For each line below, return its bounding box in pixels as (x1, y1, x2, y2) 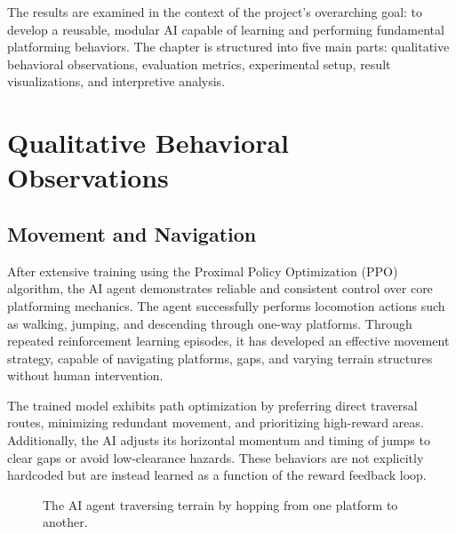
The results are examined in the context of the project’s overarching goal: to (7, 3, 423, 20)
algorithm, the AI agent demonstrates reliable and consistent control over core (7, 279, 433, 298)
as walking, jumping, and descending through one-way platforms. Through (7, 314, 412, 332)
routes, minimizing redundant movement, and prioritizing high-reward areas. (7, 413, 424, 432)
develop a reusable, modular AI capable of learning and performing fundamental (7, 20, 444, 38)
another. (43, 513, 88, 531)
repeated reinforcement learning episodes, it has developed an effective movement (7, 331, 450, 350)
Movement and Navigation (7, 219, 257, 247)
